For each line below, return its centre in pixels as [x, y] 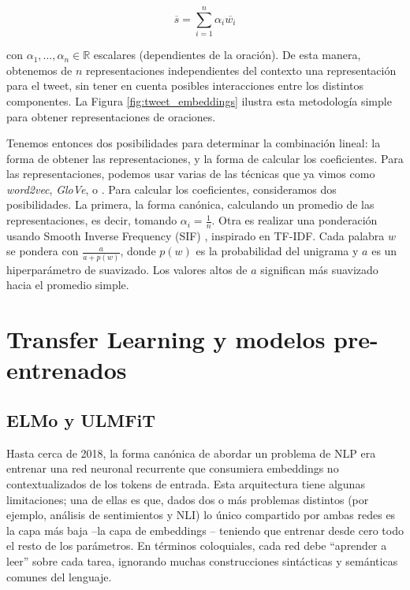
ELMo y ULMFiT [81, 419]
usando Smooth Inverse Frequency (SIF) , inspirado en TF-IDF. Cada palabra [196, 235]
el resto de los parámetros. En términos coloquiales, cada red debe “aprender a [197, 545]
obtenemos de [39, 70]
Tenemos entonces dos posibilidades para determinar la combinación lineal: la [194, 143]
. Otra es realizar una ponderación [294, 220]
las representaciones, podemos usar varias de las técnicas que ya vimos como [191, 174]
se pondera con [43, 251]
